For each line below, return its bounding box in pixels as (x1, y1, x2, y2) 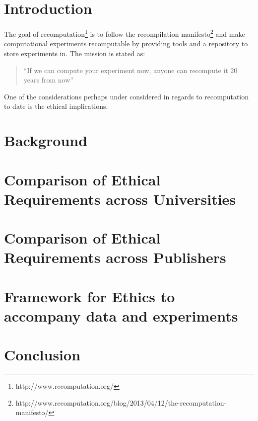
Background (4, 130, 88, 151)
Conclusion (4, 344, 81, 365)
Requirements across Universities (4, 188, 236, 209)
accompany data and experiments (4, 305, 238, 326)
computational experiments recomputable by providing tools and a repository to (4, 38, 248, 49)
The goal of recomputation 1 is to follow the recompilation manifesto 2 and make (4, 27, 245, 39)
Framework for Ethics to (4, 286, 175, 306)
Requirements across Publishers (4, 247, 226, 267)
